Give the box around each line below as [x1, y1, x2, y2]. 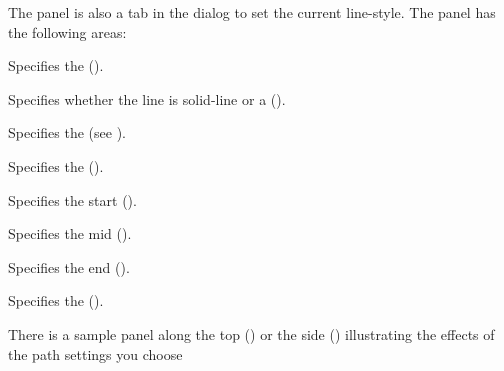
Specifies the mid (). [8, 223, 132, 244]
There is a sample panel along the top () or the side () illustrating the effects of [8, 323, 495, 344]
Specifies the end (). [8, 256, 130, 277]
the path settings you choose [8, 343, 183, 364]
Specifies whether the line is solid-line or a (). [8, 88, 286, 109]
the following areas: [8, 21, 127, 42]
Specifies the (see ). [8, 122, 126, 143]
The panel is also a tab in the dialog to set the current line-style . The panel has [8, 2, 496, 22]
